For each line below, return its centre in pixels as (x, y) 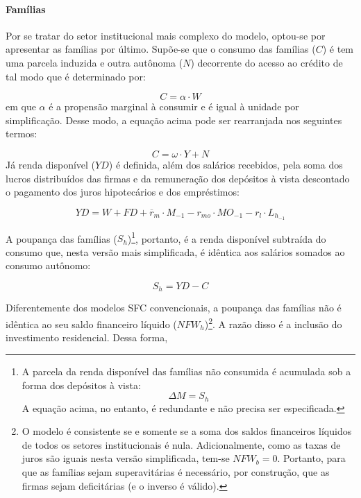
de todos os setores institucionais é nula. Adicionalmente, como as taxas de (181, 444)
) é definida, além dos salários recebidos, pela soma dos (226, 164)
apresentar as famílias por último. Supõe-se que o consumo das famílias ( (161, 49)
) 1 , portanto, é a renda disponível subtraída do (227, 237)
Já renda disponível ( (51, 164)
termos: (22, 134)
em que (21, 106)
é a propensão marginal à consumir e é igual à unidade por (174, 106)
